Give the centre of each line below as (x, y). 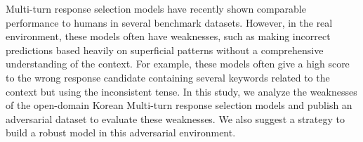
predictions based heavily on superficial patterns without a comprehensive (165, 50)
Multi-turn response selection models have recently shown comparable (156, 8)
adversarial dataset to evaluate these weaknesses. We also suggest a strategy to (176, 118)
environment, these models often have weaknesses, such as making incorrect (168, 36)
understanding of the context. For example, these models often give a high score (178, 64)
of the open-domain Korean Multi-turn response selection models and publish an (179, 105)
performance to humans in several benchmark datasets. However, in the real (169, 22)
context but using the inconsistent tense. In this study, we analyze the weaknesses (181, 91)
